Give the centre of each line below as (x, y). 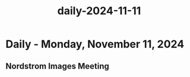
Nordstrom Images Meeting (57, 66)
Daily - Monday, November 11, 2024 (95, 44)
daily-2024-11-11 (99, 11)
